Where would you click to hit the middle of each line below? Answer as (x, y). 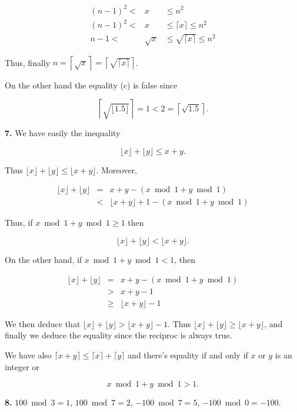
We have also (28, 355)
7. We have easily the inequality (63, 133)
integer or (22, 366)
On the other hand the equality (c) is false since (91, 85)
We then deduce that (43, 323)
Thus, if (19, 223)
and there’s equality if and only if (188, 355)
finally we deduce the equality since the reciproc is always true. (119, 335)
